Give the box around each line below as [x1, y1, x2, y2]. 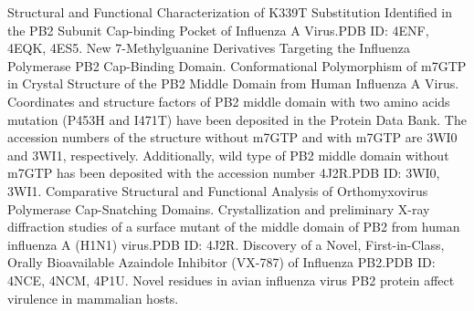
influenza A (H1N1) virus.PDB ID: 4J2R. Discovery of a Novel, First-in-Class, [7, 234, 445, 254]
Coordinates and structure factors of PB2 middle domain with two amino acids [7, 91, 450, 110]
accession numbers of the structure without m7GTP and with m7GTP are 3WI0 [7, 128, 458, 147]
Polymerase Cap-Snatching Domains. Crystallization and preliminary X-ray [7, 199, 430, 218]
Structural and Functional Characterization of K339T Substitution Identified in [7, 3, 453, 21]
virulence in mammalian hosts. [7, 288, 179, 307]
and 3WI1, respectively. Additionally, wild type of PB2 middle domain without [7, 145, 449, 164]
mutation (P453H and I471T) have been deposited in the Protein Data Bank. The [7, 109, 467, 129]
